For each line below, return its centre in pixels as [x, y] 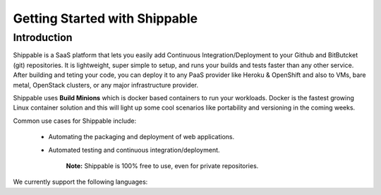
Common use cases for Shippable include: [75, 121]
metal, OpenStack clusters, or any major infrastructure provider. [106, 85]
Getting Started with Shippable [105, 18]
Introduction [43, 37]
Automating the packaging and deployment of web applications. [141, 137]
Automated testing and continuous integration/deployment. [134, 150]
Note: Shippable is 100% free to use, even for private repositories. [162, 165]
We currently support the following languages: [80, 182]
